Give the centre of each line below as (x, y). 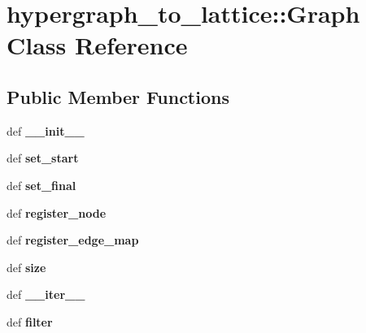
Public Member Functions (118, 96)
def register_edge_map (73, 240)
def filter (30, 321)
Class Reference (97, 45)
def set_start (43, 158)
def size (26, 267)
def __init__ (46, 130)
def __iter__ (46, 294)
